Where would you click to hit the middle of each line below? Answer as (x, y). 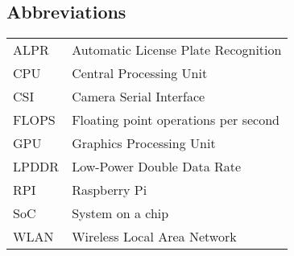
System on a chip (120, 213)
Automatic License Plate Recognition (177, 50)
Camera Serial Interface (139, 97)
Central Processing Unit (140, 73)
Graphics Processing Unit (144, 143)
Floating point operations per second (176, 120)
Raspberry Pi (110, 190)
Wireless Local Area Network (154, 237)
